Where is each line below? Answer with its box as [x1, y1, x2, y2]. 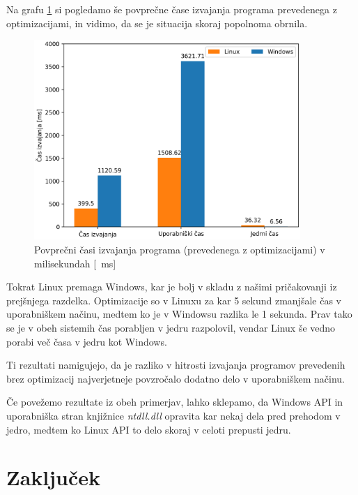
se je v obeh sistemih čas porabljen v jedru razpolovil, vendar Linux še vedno [6, 320, 336, 334]
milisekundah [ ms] [34, 256, 116, 270]
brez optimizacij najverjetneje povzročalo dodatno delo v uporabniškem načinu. [6, 371, 345, 385]
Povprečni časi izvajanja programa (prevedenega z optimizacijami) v [34, 242, 325, 256]
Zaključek [6, 463, 101, 492]
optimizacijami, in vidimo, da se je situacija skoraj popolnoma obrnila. [6, 15, 308, 30]
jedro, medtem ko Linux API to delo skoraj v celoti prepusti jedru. [6, 422, 291, 436]
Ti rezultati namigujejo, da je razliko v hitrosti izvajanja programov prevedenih [6, 357, 345, 372]
